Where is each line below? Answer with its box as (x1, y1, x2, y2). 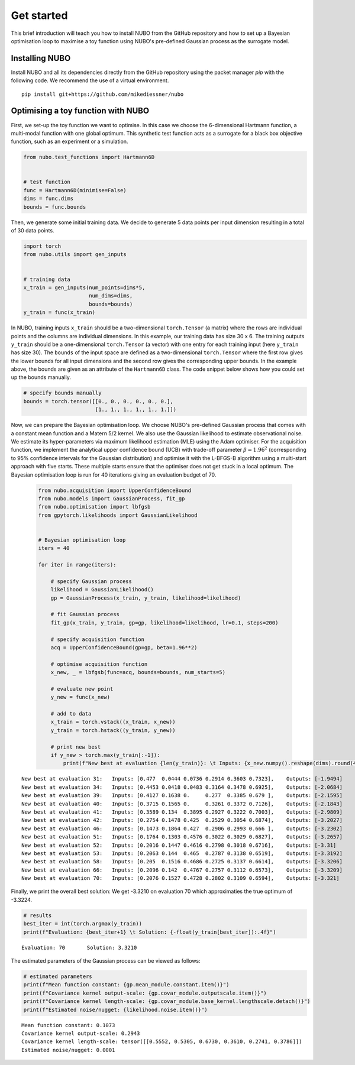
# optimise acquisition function (50, 661, 148, 668)
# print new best (50, 743, 101, 750)
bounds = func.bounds (23, 203, 86, 210)
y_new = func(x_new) (50, 694, 111, 701)
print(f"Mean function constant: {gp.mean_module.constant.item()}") (23, 982, 230, 988)
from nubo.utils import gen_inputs (23, 251, 127, 258)
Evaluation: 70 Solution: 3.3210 (21, 944, 137, 951)
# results (23, 912, 52, 919)
